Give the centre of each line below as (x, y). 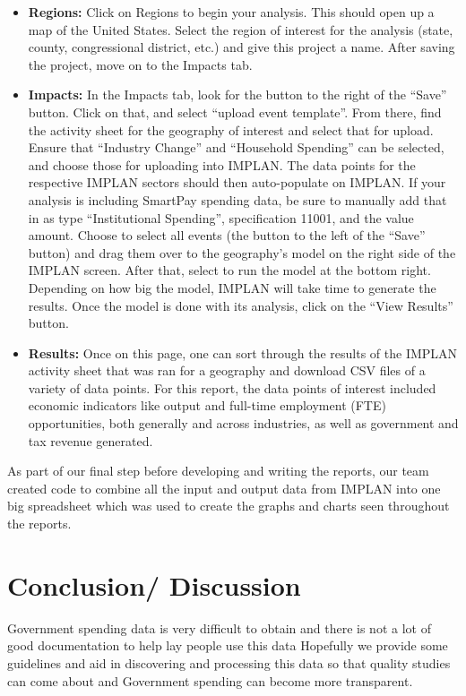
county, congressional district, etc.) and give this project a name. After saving (242, 47)
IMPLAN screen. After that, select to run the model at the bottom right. (229, 270)
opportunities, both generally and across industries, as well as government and (243, 423)
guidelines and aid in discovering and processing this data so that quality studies (229, 662)
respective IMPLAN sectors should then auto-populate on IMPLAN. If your (237, 182)
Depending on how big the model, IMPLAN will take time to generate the (232, 287)
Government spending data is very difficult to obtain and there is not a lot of (219, 627)
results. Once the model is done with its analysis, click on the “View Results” (241, 305)
